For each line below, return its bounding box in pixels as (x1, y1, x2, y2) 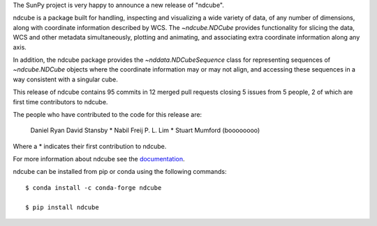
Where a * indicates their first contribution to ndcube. (13, 142, 167, 150)
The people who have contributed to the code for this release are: (13, 110, 202, 118)
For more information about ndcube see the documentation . (13, 155, 185, 163)
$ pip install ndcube (25, 203, 99, 211)
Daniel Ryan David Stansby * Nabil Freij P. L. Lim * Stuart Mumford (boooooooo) (30, 126, 260, 135)
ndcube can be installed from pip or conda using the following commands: (13, 168, 227, 176)
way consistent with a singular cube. (13, 75, 119, 83)
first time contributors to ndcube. (13, 97, 108, 106)
